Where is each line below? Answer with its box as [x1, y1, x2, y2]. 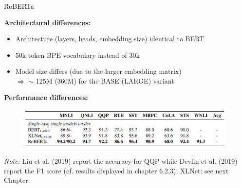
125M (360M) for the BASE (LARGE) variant [36, 75, 174, 85]
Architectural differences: [4, 17, 91, 27]
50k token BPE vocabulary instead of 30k [15, 50, 140, 60]
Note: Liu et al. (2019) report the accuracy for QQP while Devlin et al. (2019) [4, 155, 238, 166]
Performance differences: [4, 92, 88, 102]
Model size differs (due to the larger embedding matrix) [15, 66, 182, 76]
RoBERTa [4, 1, 34, 11]
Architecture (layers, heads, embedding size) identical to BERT [15, 34, 204, 44]
